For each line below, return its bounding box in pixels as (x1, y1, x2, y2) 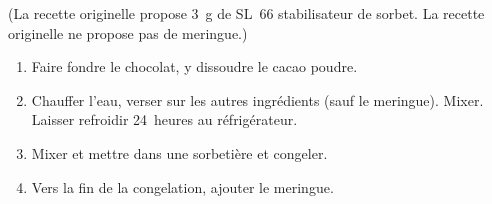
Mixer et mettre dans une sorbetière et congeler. (31, 142, 328, 163)
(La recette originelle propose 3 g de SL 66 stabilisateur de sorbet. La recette (8, 3, 485, 23)
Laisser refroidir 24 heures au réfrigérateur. (31, 109, 298, 130)
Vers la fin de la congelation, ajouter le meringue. (31, 176, 334, 197)
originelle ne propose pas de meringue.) (8, 22, 248, 43)
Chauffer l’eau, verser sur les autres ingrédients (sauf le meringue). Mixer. (31, 89, 484, 110)
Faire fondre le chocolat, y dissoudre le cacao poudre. (31, 56, 358, 77)
